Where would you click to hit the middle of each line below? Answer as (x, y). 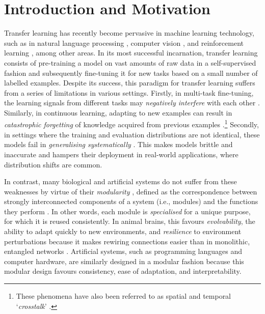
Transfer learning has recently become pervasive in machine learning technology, (129, 33)
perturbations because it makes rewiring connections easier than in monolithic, (127, 241)
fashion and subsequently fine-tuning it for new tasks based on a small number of (131, 73)
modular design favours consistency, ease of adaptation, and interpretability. (123, 271)
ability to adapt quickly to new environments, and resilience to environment (123, 231)
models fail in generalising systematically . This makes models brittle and (118, 144)
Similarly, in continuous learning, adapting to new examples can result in (118, 112)
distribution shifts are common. (53, 164)
